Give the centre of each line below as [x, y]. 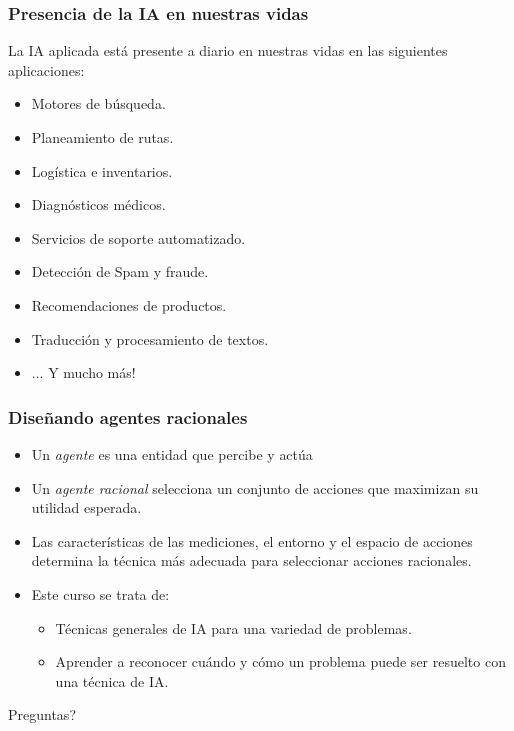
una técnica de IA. [112, 680]
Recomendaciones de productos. [129, 304]
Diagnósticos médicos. [98, 204]
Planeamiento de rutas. [102, 137]
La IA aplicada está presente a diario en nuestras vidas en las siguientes [228, 50]
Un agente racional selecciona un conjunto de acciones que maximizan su [255, 487]
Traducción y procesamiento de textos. [150, 338]
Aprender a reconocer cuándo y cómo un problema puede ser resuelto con [280, 661]
